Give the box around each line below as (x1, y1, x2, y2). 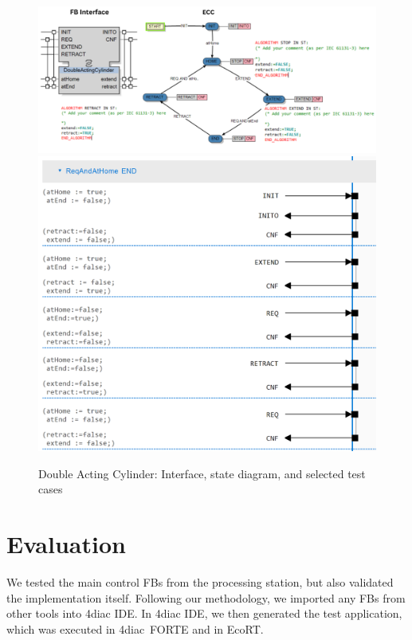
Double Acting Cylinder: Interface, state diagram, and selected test (38, 465, 366, 481)
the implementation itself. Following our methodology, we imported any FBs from (6, 589, 406, 606)
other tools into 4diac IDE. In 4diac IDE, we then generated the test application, (6, 605, 402, 622)
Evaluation (6, 528, 126, 560)
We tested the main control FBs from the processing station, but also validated (6, 574, 394, 591)
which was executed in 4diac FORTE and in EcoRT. (6, 620, 264, 637)
